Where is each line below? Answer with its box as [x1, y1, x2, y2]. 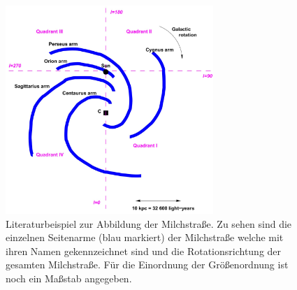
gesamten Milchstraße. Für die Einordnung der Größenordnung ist [6, 257, 289, 272]
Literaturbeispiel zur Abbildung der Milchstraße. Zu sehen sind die [6, 216, 292, 231]
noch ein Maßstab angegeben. [6, 270, 132, 285]
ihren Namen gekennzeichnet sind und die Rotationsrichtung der [6, 243, 282, 258]
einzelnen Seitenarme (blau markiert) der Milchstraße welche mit [6, 230, 284, 245]
